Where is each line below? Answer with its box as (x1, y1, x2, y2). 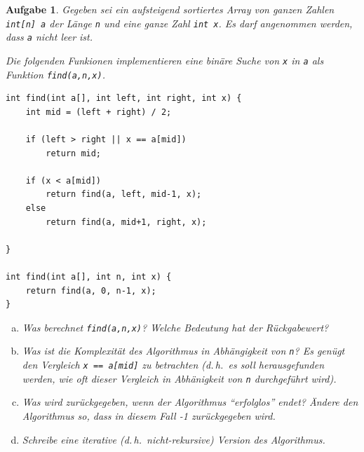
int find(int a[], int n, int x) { (6, 271, 172, 282)
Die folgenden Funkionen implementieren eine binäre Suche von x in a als (6, 53, 324, 67)
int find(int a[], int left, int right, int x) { (6, 93, 242, 104)
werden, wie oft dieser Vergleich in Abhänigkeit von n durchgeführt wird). (22, 371, 337, 385)
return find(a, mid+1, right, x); (46, 217, 207, 227)
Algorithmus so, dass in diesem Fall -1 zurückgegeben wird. (22, 408, 276, 423)
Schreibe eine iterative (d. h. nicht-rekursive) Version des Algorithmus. (22, 432, 325, 446)
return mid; (46, 148, 102, 158)
